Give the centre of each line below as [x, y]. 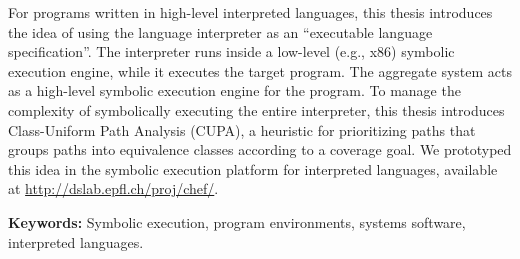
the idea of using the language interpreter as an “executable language [220, 31]
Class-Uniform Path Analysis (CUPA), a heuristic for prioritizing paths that [242, 129]
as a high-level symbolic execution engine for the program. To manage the [234, 90]
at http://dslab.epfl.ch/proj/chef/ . [113, 188]
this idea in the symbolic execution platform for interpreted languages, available [253, 168]
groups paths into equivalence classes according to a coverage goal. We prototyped [260, 149]
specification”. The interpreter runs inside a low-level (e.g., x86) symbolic [231, 51]
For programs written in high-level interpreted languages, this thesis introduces [250, 12]
